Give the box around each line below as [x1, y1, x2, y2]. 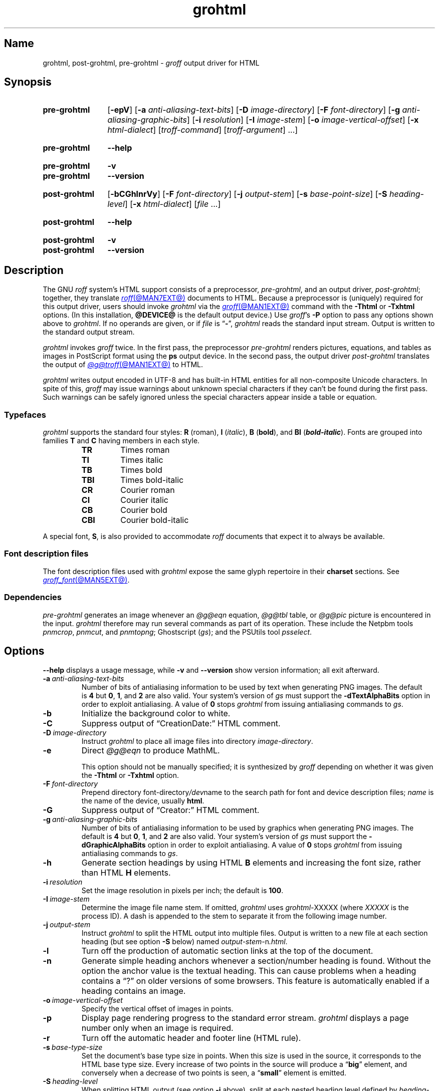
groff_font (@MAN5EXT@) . [43, 575, 130, 584]
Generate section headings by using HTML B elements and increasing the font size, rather [81, 858, 421, 868]
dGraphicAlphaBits [81, 841, 146, 850]
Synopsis [4, 76, 52, 89]
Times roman [120, 445, 170, 455]
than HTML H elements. [81, 868, 171, 878]
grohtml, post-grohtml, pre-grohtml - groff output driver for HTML [43, 58, 260, 67]
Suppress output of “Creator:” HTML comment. [81, 805, 260, 815]
